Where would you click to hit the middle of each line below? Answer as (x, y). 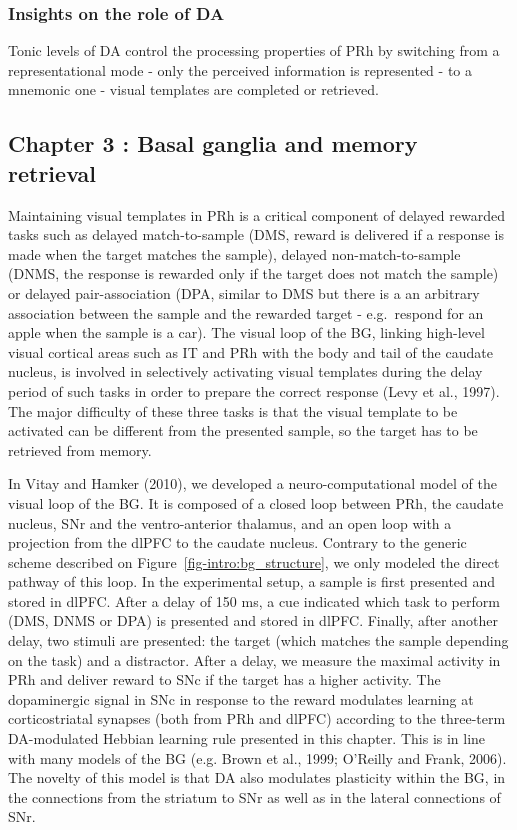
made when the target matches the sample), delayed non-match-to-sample (234, 253)
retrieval (52, 172)
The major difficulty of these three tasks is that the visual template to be (233, 410)
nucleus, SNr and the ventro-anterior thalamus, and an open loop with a (230, 522)
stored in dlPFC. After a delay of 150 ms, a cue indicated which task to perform (254, 600)
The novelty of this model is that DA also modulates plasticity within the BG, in (257, 777)
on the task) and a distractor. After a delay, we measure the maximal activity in (254, 659)
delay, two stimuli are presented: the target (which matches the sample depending (258, 640)
